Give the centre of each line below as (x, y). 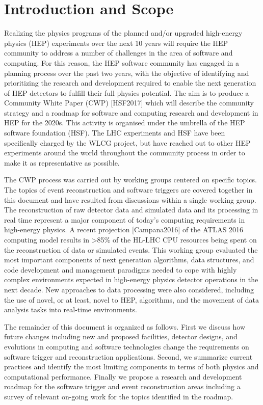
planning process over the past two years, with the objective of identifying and (127, 73)
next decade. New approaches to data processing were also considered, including (129, 289)
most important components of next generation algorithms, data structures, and (129, 260)
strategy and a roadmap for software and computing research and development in (131, 112)
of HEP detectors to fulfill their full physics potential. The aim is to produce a (127, 92)
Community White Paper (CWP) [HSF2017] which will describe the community (129, 103)
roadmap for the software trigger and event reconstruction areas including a (122, 386)
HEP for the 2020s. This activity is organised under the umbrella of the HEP (125, 123)
